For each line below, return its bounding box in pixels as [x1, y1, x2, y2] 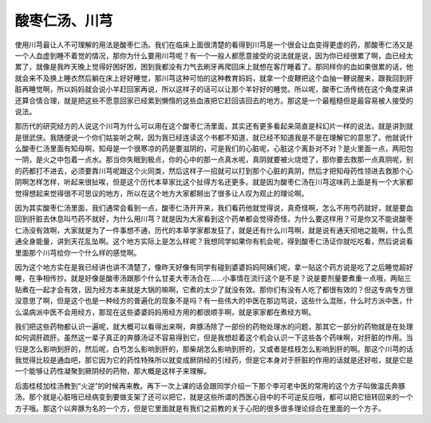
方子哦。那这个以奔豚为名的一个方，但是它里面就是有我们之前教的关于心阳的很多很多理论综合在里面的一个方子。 [14, 403, 386, 413]
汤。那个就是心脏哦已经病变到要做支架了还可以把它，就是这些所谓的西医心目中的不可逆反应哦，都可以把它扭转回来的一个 [14, 392, 413, 402]
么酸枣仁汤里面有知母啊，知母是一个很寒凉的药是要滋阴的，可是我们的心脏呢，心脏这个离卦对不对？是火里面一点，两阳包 [14, 144, 413, 153]
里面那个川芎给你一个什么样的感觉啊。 [14, 247, 141, 257]
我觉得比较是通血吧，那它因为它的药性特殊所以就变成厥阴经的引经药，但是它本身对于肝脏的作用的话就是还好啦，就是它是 [14, 355, 413, 365]
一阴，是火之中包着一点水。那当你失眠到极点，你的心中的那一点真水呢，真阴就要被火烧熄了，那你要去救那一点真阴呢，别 [14, 155, 413, 164]
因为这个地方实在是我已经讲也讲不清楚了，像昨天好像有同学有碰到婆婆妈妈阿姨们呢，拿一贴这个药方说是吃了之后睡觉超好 [14, 262, 413, 271]
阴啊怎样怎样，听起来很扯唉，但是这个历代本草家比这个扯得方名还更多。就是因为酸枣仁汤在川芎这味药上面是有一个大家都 [14, 177, 413, 187]
